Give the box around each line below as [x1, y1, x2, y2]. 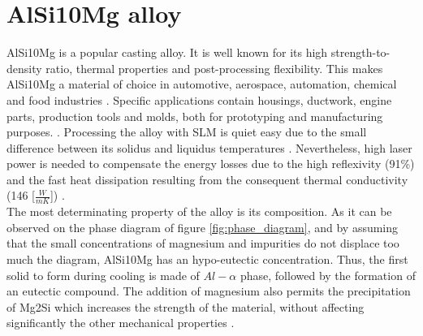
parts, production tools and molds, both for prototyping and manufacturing [6, 107, 383, 124]
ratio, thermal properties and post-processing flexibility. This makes [45, 59, 383, 76]
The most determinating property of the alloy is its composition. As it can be [6, 203, 392, 220]
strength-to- [330, 44, 391, 61]
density [6, 59, 42, 76]
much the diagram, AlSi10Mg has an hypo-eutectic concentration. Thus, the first [6, 251, 408, 268]
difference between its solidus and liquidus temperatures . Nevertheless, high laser [6, 139, 412, 156]
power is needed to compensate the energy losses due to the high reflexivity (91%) [6, 155, 415, 172]
